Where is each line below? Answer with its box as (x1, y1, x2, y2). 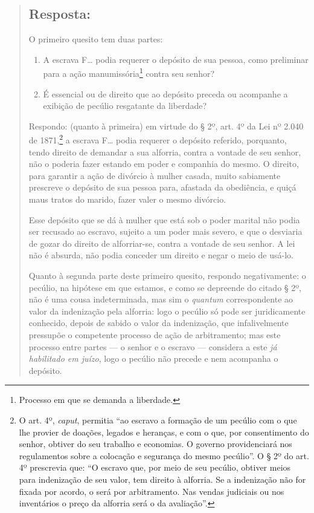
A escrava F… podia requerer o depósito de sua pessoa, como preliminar (43, 53, 309, 65)
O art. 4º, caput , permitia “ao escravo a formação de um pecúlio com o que (19, 413, 297, 426)
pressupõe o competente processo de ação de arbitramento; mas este (28, 328, 281, 341)
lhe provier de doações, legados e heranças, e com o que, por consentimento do (19, 425, 309, 438)
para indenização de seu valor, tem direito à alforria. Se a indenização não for (19, 472, 306, 485)
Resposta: (28, 4, 91, 23)
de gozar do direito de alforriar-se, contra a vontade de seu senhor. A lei (28, 237, 295, 249)
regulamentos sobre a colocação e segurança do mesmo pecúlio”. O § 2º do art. (19, 449, 309, 462)
